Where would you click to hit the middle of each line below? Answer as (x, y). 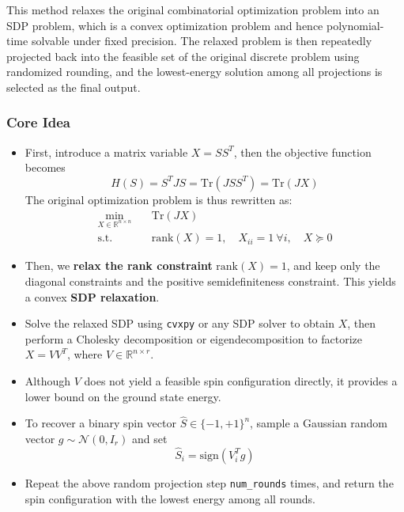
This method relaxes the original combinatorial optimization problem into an (193, 9)
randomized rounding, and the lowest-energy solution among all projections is (194, 72)
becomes (45, 167)
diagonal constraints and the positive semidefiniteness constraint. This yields (210, 281)
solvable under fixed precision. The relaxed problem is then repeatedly (202, 41)
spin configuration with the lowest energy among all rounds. (170, 498)
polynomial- (355, 25)
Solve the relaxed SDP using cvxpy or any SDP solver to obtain (179, 323)
